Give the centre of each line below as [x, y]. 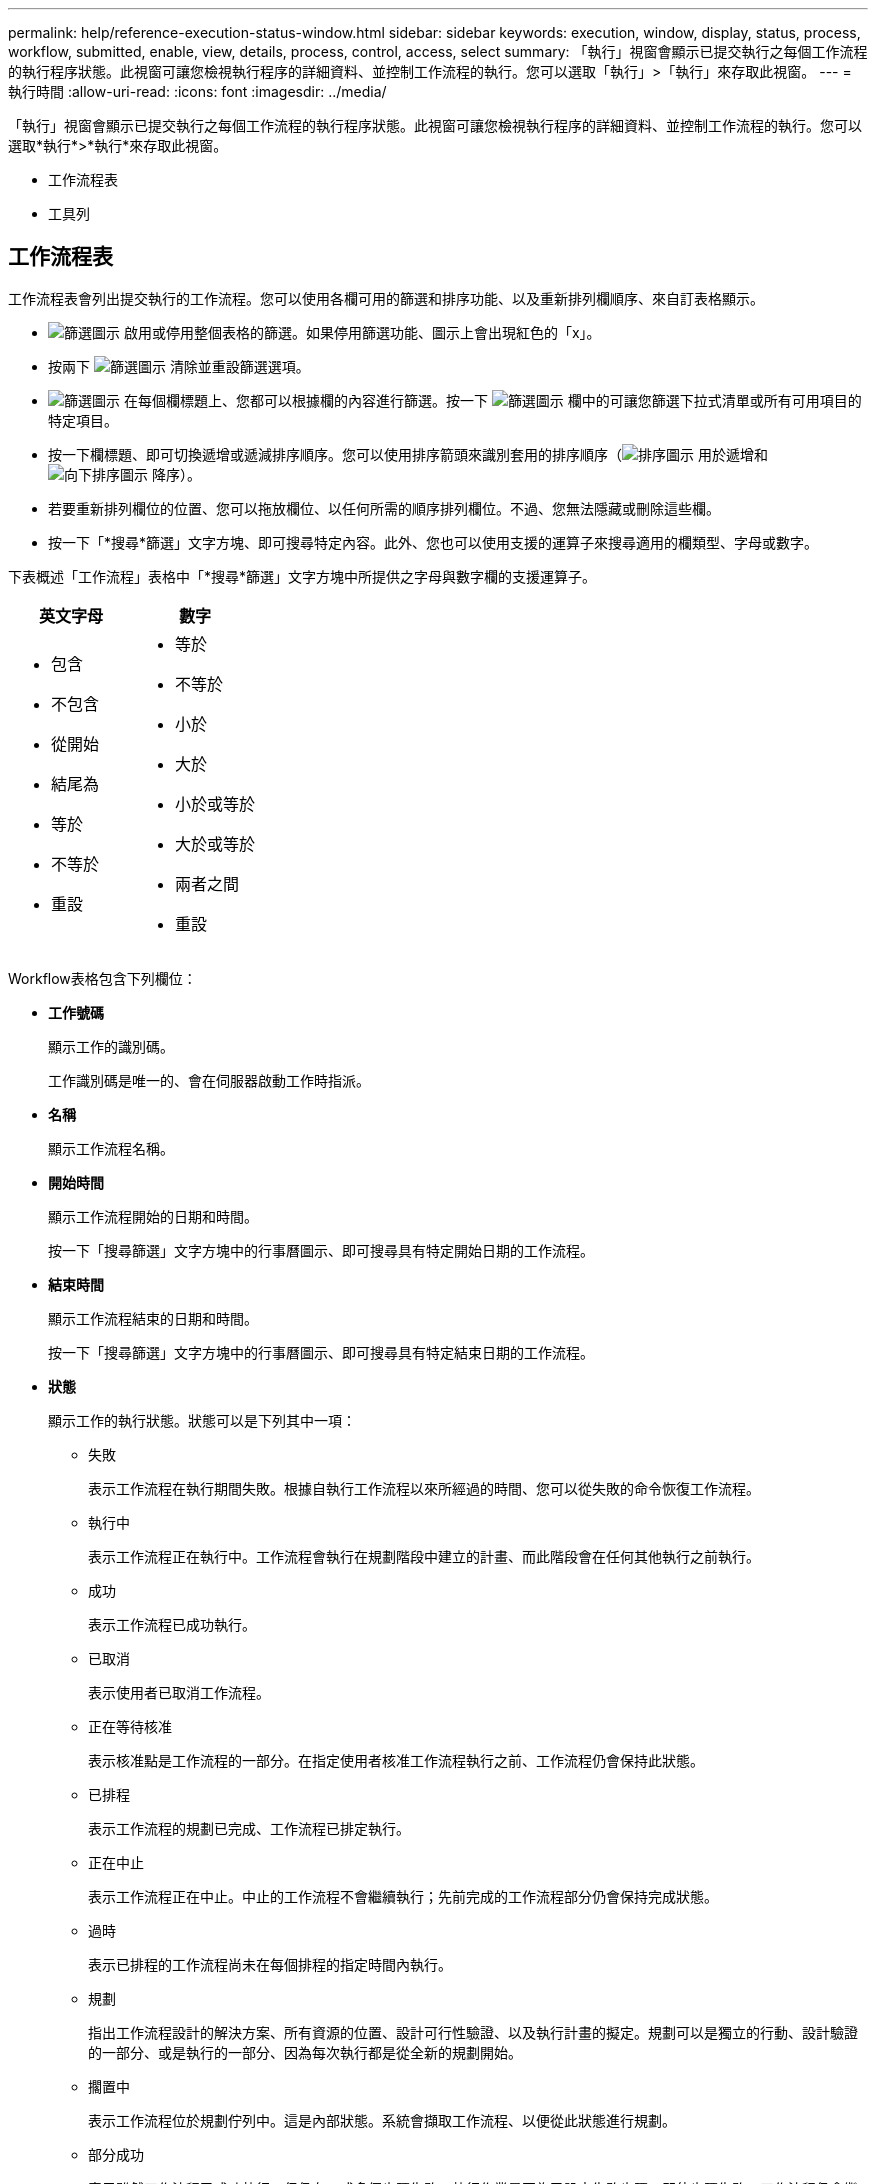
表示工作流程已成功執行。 [172, 1624]
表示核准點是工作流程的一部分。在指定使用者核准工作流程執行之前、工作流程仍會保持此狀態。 [396, 1760]
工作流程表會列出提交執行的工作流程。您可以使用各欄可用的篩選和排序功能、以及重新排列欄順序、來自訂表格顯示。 [386, 298]
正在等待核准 [130, 1726]
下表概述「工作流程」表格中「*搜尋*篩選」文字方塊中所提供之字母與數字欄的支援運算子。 [302, 576]
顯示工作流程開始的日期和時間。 [153, 1216]
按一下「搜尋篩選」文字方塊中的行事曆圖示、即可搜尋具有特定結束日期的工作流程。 [321, 1352]
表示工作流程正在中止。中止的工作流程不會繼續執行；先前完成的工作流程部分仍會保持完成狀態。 [403, 1896]
